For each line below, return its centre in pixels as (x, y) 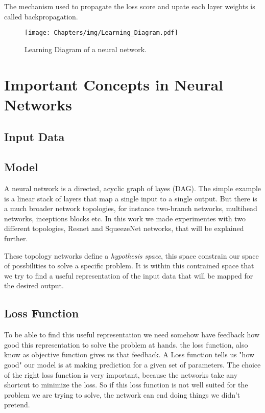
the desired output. (34, 285)
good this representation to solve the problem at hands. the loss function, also (126, 344)
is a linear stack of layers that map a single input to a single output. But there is (131, 198)
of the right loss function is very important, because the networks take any (121, 374)
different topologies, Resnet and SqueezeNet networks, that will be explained (124, 228)
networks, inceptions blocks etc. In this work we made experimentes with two (125, 218)
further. (16, 238)
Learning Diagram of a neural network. (86, 49)
